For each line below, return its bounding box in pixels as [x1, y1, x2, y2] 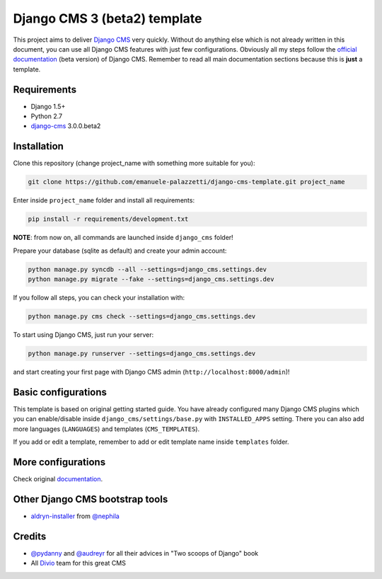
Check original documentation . [13, 474, 103, 483]
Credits [13, 530, 47, 542]
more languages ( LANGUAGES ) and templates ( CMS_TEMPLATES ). [13, 425, 200, 433]
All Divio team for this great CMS [30, 559, 127, 568]
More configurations [13, 456, 106, 468]
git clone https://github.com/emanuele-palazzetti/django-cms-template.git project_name [28, 178, 346, 186]
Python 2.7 [30, 112, 63, 120]
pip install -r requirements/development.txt [28, 215, 189, 223]
